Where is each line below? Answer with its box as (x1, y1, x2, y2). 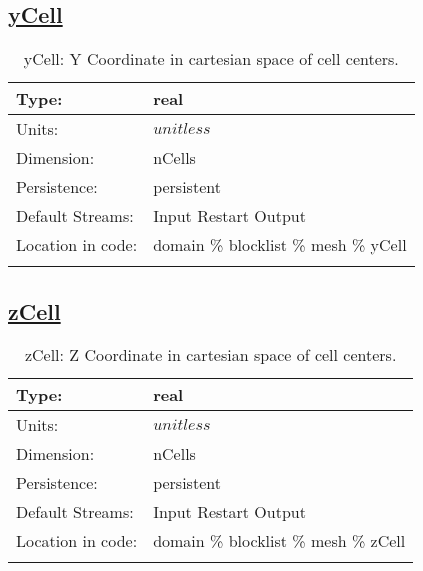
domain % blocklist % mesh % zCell (153, 529, 406, 553)
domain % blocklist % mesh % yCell (153, 233, 407, 257)
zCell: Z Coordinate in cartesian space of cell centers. (24, 343, 397, 367)
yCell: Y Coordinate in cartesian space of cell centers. (23, 47, 399, 71)
